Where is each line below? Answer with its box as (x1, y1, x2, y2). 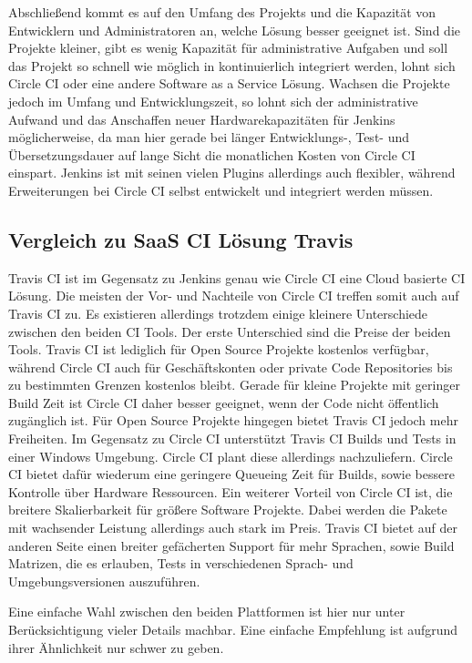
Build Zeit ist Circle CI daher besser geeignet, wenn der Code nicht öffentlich (8, 393, 439, 412)
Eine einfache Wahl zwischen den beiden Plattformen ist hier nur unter (8, 602, 405, 621)
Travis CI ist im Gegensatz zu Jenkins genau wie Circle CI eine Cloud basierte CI (8, 268, 466, 287)
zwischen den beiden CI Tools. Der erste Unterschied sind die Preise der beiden (8, 321, 451, 341)
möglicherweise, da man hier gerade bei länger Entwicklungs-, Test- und (8, 127, 410, 147)
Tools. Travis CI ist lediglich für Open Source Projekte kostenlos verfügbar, (8, 340, 429, 359)
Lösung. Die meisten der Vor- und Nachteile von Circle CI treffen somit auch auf (8, 286, 459, 305)
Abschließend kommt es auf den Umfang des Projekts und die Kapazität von (8, 3, 436, 21)
